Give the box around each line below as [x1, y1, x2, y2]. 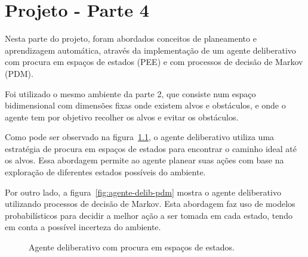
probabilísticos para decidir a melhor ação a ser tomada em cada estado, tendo [5, 209, 292, 221]
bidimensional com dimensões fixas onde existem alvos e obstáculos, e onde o [5, 99, 286, 112]
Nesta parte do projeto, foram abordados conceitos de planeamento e [5, 32, 257, 45]
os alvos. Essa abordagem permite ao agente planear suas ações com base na [5, 154, 284, 166]
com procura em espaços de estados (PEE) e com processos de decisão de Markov [5, 55, 303, 68]
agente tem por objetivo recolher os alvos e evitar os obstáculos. [5, 110, 239, 123]
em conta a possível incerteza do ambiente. [5, 221, 161, 233]
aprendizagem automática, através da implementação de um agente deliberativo [5, 44, 296, 56]
